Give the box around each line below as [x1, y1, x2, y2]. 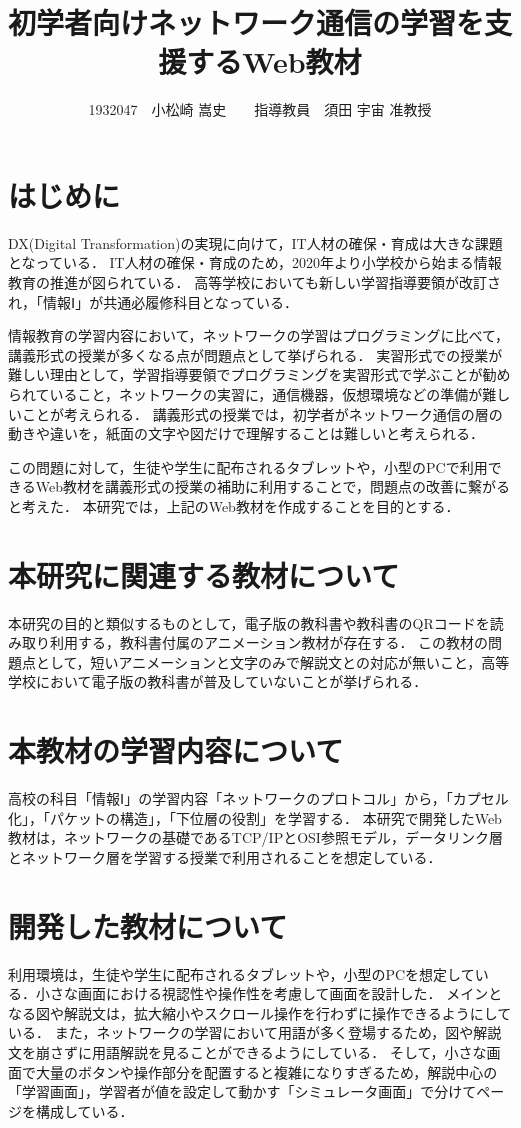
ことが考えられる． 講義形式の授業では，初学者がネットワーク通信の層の [21, 403, 503, 424]
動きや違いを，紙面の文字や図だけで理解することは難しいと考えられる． [8, 423, 484, 444]
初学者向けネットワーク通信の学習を [8, 2, 485, 43]
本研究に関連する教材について [8, 554, 400, 595]
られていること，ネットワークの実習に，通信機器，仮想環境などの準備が [8, 384, 483, 404]
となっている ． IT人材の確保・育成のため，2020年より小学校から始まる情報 [8, 252, 502, 273]
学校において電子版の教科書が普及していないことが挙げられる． [8, 671, 428, 692]
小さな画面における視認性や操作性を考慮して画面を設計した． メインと [35, 983, 503, 1004]
